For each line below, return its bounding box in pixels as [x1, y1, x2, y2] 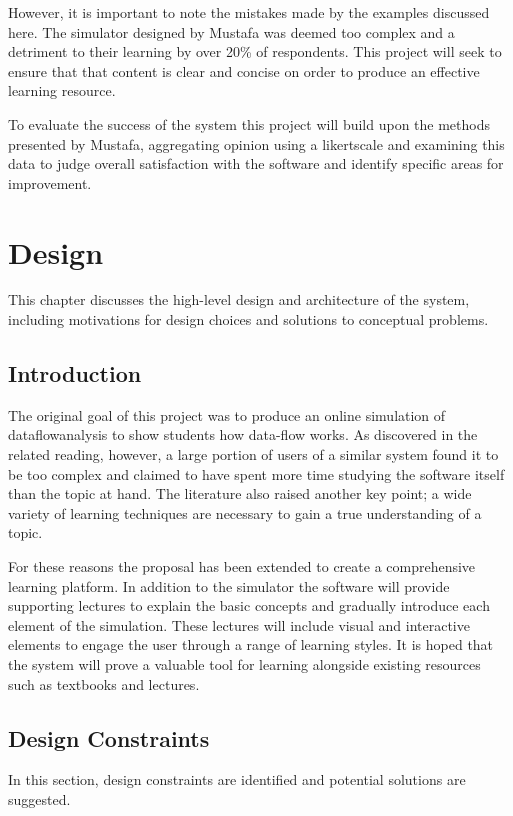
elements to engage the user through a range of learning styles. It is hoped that [8, 634, 494, 655]
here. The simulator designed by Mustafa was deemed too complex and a [8, 21, 455, 42]
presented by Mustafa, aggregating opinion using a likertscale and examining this [8, 133, 505, 154]
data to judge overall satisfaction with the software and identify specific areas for [8, 153, 504, 174]
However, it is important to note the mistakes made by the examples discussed [8, 2, 490, 22]
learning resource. [8, 80, 116, 101]
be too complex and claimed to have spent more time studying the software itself [8, 463, 505, 484]
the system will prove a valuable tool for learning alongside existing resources [8, 653, 481, 674]
